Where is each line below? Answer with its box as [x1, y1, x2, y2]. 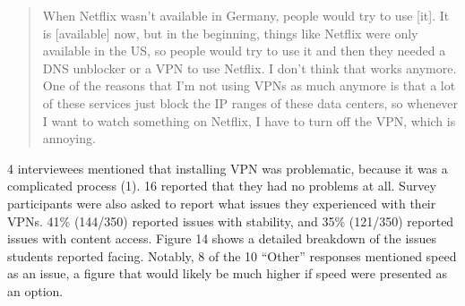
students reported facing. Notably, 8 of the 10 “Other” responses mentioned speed [7, 246, 457, 265]
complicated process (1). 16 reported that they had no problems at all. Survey [7, 176, 436, 195]
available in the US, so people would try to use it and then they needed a [42, 41, 446, 60]
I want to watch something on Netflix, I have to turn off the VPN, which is [42, 111, 456, 130]
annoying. [42, 129, 96, 148]
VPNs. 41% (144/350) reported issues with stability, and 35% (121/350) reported [7, 211, 454, 230]
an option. [7, 281, 64, 300]
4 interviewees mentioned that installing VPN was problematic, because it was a [7, 158, 448, 177]
